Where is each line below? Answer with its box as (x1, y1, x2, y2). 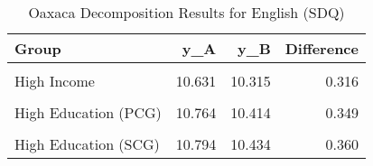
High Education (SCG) (14, 134, 160, 154)
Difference (284, 38, 359, 59)
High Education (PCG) (14, 102, 162, 123)
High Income (14, 70, 95, 91)
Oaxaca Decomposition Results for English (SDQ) (28, 2, 345, 23)
